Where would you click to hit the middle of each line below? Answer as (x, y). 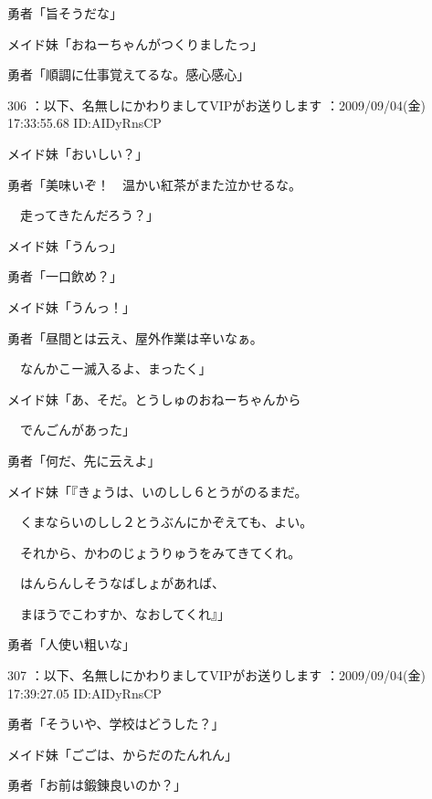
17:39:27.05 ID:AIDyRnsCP (84, 693)
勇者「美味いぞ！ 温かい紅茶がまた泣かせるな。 (154, 184)
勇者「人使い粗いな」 (71, 644)
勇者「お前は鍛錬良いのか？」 (97, 785)
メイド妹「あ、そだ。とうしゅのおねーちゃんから (154, 399)
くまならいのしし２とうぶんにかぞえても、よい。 (166, 522)
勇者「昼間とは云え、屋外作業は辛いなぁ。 (135, 337)
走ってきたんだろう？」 (90, 215)
